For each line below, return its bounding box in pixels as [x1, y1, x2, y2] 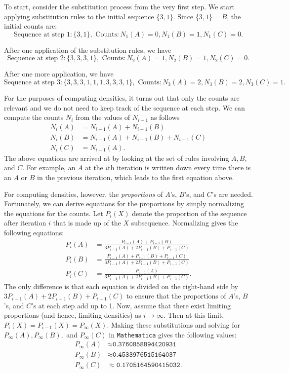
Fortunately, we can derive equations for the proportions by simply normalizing [4, 198, 244, 209]
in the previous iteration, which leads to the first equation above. [37, 172, 234, 183]
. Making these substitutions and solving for [107, 319, 240, 330]
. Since [173, 11, 194, 21]
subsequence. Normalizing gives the [131, 218, 238, 228]
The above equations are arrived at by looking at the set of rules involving [4, 152, 229, 163]
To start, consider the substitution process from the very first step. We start [4, 1, 235, 11]
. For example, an [22, 162, 76, 173]
